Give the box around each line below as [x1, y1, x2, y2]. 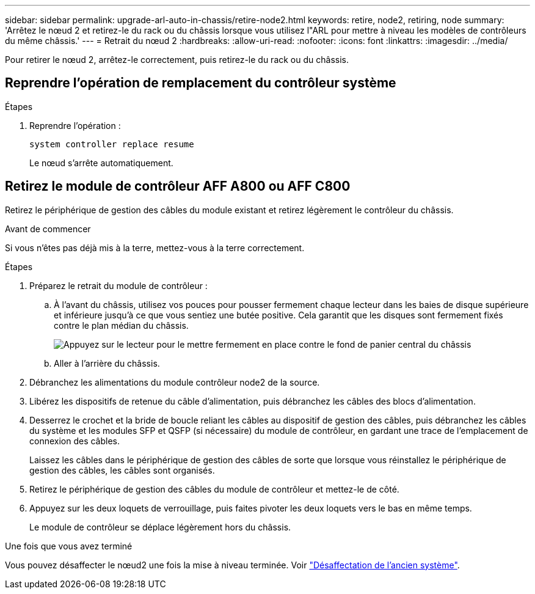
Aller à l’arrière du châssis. [54, 358, 160, 369]
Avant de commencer [5, 223, 91, 234]
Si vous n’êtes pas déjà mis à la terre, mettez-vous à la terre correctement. [5, 242, 305, 253]
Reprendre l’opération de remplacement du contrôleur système [5, 75, 396, 91]
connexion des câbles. [29, 435, 120, 446]
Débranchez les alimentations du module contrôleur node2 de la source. [29, 376, 320, 387]
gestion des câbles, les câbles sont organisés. [29, 464, 215, 475]
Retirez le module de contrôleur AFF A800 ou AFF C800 [5, 178, 351, 194]
